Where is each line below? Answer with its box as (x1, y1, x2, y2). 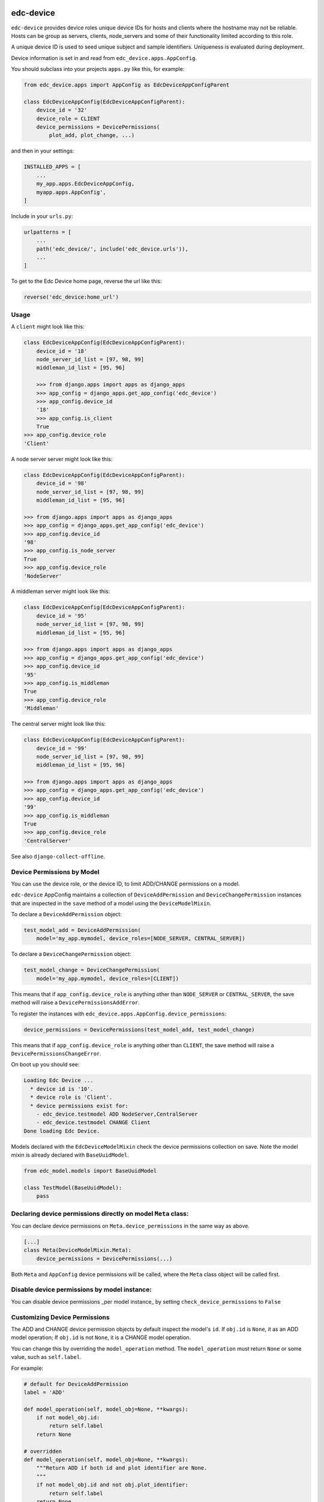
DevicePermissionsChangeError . (11, 1050, 102, 1057)
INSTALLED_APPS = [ (23, 163, 81, 171)
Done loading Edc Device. (23, 1127, 100, 1134)
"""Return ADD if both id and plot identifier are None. (36, 1465, 208, 1471)
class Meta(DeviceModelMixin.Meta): (23, 1247, 132, 1254)
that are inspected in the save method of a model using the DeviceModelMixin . (11, 899, 212, 907)
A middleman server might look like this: (11, 588, 110, 595)
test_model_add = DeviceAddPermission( (23, 927, 141, 934)
